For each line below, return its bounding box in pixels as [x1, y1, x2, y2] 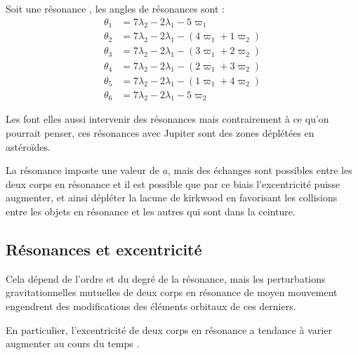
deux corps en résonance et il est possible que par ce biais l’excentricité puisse [6, 176, 340, 191]
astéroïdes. [6, 139, 51, 154]
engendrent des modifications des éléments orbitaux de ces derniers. [6, 298, 296, 313]
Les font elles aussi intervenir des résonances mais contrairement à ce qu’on [6, 112, 329, 126]
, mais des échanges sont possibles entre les [168, 163, 352, 177]
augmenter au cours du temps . [6, 336, 140, 351]
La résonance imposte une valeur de [6, 163, 159, 177]
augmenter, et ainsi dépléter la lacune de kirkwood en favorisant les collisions [6, 190, 338, 205]
